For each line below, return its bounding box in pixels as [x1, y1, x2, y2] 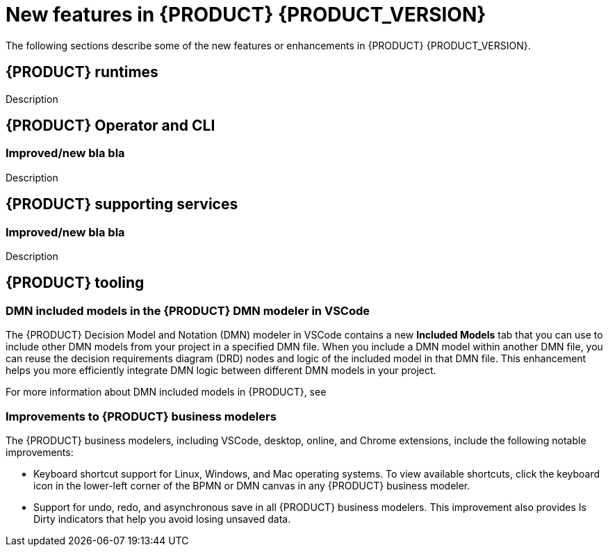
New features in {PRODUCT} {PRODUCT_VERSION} [6, 3, 486, 26]
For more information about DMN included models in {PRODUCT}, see [6, 386, 327, 398]
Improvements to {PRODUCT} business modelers [6, 409, 277, 423]
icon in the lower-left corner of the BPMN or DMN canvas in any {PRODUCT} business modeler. [33, 480, 470, 492]
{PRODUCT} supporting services [6, 195, 238, 213]
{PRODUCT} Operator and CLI [6, 117, 215, 135]
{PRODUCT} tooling [6, 274, 145, 292]
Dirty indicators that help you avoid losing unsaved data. [33, 513, 291, 525]
